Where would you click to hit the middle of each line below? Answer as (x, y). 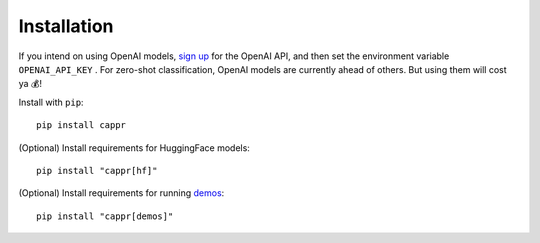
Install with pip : (51, 102)
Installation (66, 26)
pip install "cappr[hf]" (97, 170)
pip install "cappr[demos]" (105, 216)
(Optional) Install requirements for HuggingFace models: (134, 147)
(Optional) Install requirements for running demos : (121, 193)
